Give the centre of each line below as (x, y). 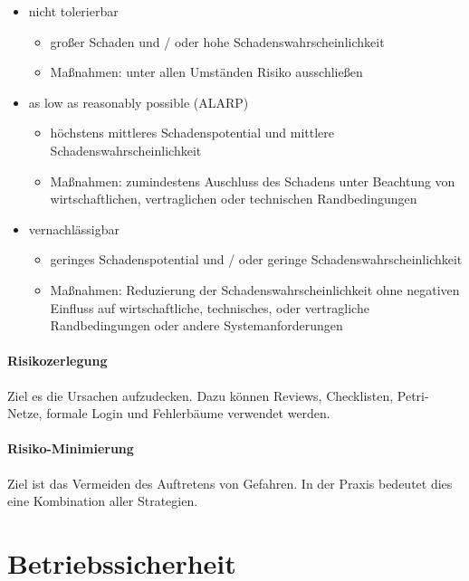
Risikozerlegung (57, 361)
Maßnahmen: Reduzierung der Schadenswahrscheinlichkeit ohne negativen (255, 289)
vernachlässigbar (74, 229)
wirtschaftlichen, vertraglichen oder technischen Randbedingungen (234, 199)
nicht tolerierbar (73, 11)
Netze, (25, 413)
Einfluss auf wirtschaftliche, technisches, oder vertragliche (210, 307)
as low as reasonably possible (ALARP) (139, 102)
